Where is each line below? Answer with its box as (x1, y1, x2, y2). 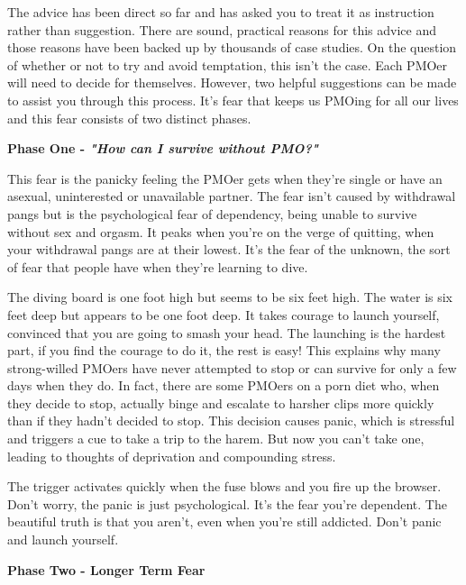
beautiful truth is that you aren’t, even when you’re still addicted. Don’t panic (7, 512, 442, 531)
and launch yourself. (7, 530, 119, 549)
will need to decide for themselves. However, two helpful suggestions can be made (7, 73, 457, 92)
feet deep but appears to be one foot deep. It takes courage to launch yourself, (7, 305, 440, 324)
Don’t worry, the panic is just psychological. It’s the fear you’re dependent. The (7, 494, 447, 513)
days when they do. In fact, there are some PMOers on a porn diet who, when (7, 376, 440, 395)
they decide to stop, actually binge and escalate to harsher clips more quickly (7, 393, 434, 412)
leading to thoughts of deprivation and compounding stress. (7, 446, 336, 465)
